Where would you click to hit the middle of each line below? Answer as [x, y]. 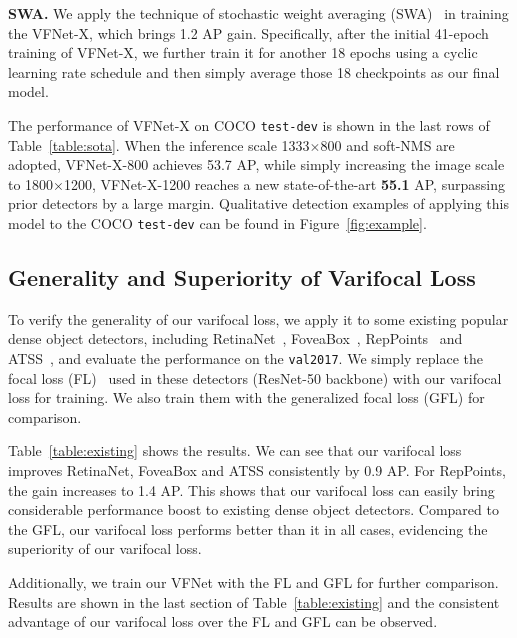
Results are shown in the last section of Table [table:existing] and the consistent [254, 601]
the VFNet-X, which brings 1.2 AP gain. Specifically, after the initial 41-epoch [248, 32]
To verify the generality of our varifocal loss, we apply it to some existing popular [258, 318]
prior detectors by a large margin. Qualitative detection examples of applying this [258, 203]
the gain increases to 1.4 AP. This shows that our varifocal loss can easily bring [251, 489]
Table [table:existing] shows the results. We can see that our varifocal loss [235, 450]
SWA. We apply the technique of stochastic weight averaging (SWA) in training [258, 13]
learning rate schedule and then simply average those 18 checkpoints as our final [254, 71]
